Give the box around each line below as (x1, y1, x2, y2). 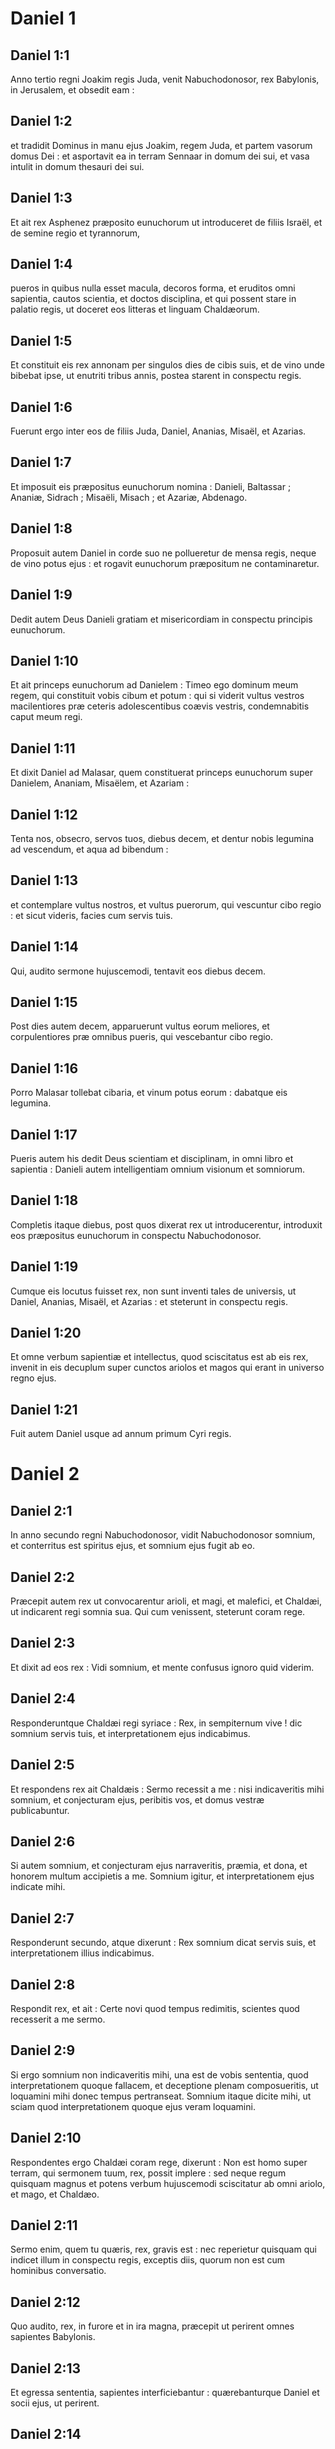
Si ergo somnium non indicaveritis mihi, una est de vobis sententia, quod (10, 2068, 309, 2081)
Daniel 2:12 (10, 2293, 81, 2311)
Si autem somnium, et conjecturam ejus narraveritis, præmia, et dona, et (10, 1860, 308, 1872)
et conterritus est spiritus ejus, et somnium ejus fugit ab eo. (10, 1540, 255, 1552)
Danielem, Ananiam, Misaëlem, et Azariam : (10, 777, 190, 789)
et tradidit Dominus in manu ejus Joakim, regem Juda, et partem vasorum (10, 139, 313, 151)
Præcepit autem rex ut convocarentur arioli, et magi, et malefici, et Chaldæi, (10, 1595, 323, 1607)
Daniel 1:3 (10, 190, 73, 207)
